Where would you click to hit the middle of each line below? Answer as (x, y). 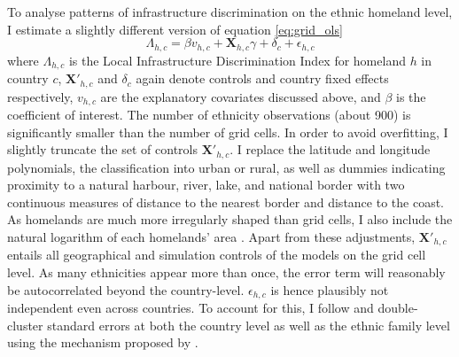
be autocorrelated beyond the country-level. (126, 289)
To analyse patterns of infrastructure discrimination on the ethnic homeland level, (230, 12)
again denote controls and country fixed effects (262, 78)
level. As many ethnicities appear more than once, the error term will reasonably (226, 272)
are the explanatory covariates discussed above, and (241, 96)
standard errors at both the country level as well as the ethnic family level (249, 325)
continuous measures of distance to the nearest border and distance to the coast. (226, 202)
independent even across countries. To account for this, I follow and (191, 308)
